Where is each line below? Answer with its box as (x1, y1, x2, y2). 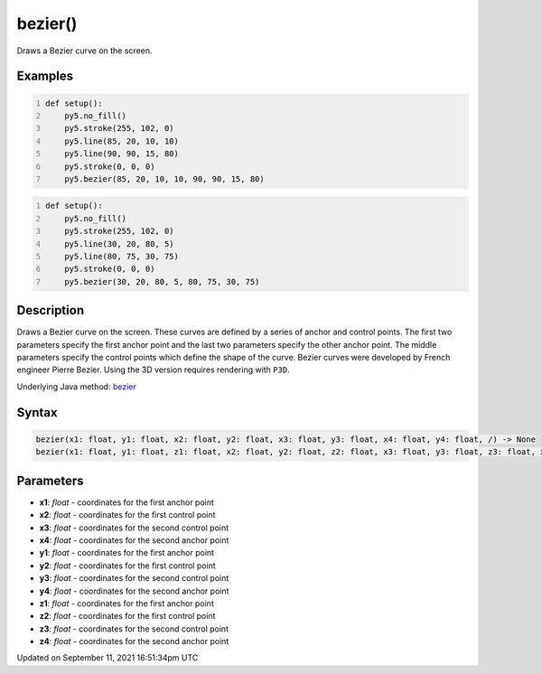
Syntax (16, 405, 58, 420)
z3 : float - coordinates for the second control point (39, 623, 229, 634)
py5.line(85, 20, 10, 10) (64, 136, 180, 146)
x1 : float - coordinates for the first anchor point (39, 497, 214, 508)
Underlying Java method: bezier (16, 380, 136, 392)
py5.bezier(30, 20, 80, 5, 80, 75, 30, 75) (64, 276, 260, 286)
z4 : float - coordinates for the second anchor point (39, 636, 229, 647)
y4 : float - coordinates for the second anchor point (39, 585, 229, 596)
